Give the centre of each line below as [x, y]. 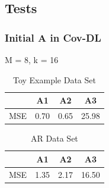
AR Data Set [54, 138]
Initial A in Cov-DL [53, 37]
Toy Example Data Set [54, 79]
